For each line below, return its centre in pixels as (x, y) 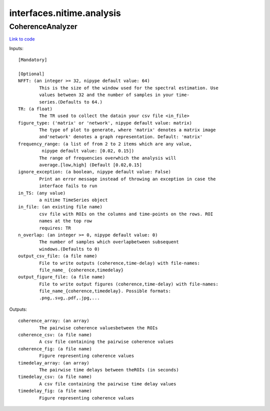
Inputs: (16, 48)
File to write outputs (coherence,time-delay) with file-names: (119, 263)
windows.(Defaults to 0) (69, 249)
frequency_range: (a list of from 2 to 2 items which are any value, (105, 144)
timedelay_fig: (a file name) (55, 391)
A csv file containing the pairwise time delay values (108, 384)
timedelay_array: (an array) (54, 363)
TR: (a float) (35, 109)
